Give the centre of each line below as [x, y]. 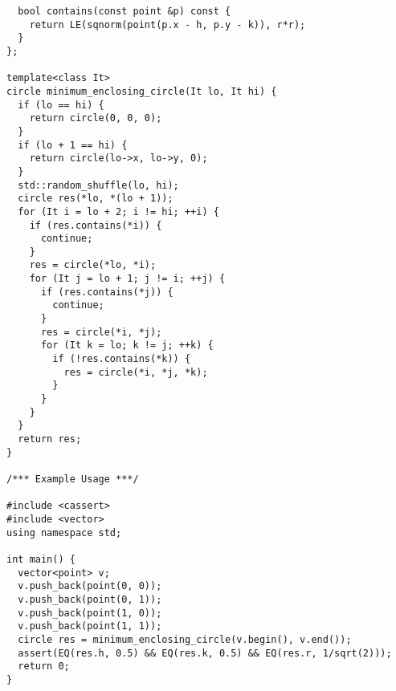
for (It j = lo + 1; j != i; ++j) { [127, 279]
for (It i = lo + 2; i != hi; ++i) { [118, 211]
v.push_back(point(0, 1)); [90, 599]
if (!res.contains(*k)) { [122, 359]
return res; [50, 439]
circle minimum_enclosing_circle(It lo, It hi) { [142, 91]
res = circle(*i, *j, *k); [136, 372]
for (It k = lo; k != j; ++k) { [127, 345]
